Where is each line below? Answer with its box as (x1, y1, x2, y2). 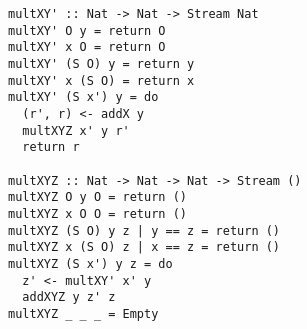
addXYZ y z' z (22, 290, 116, 305)
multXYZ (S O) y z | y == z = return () (8, 223, 281, 238)
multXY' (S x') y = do (8, 90, 159, 105)
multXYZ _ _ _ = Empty (8, 306, 159, 321)
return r (22, 140, 80, 155)
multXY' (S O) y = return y (8, 56, 195, 71)
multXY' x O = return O (8, 40, 166, 55)
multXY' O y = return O (8, 23, 166, 38)
